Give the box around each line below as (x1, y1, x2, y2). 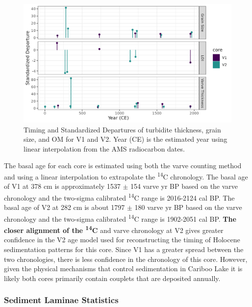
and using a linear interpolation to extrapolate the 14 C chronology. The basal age (4, 170, 248, 181)
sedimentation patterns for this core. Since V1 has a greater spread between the (4, 244, 244, 254)
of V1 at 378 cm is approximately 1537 (4, 181, 121, 191)
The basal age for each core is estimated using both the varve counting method (4, 160, 242, 170)
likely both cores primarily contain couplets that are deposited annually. (4, 273, 221, 283)
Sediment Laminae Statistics (4, 294, 119, 306)
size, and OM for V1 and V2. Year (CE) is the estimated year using (24, 134, 227, 144)
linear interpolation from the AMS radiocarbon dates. (24, 144, 185, 153)
